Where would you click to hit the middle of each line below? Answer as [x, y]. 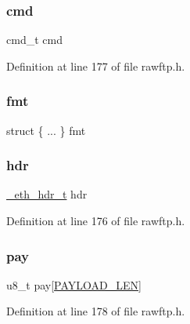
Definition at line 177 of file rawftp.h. [96, 66]
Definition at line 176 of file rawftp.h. [96, 221]
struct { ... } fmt [46, 130]
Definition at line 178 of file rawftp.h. [96, 311]
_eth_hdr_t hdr [47, 194]
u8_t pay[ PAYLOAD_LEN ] [74, 284]
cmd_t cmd [34, 40]
